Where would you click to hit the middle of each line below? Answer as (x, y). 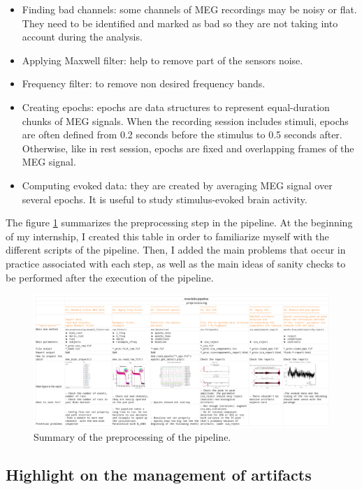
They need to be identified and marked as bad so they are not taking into (180, 23)
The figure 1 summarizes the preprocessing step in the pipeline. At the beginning (179, 222)
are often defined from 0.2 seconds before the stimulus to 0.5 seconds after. (182, 134)
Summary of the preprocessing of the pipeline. (132, 437)
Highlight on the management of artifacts (159, 475)
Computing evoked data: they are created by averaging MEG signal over (177, 185)
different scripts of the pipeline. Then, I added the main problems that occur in (176, 250)
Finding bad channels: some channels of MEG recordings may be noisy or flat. (189, 9)
